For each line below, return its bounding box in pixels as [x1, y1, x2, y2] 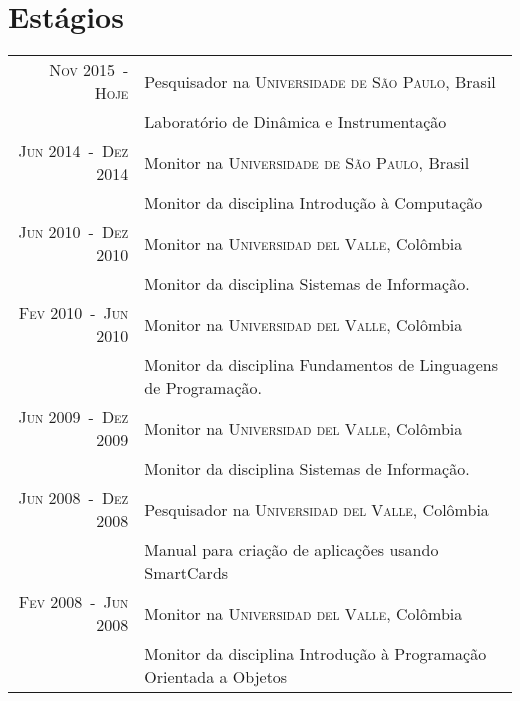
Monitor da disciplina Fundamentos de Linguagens [144, 353, 499, 377]
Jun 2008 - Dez [18, 486, 129, 510]
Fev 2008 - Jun [18, 590, 129, 614]
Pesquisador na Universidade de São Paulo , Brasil [144, 69, 496, 93]
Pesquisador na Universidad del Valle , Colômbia [144, 497, 489, 521]
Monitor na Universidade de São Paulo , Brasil [144, 150, 470, 174]
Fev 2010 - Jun [18, 301, 129, 325]
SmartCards [144, 561, 229, 585]
